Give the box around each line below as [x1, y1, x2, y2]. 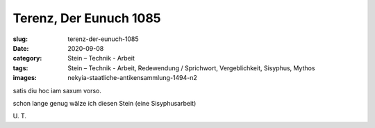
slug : [12, 35, 28, 43]
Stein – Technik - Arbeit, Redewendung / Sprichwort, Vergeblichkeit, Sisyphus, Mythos [67, 63, 315, 72]
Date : [12, 44, 29, 52]
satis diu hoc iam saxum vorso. [12, 86, 102, 95]
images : [12, 74, 37, 82]
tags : [12, 63, 28, 72]
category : [12, 54, 42, 63]
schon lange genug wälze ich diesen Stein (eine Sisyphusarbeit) [12, 99, 197, 107]
